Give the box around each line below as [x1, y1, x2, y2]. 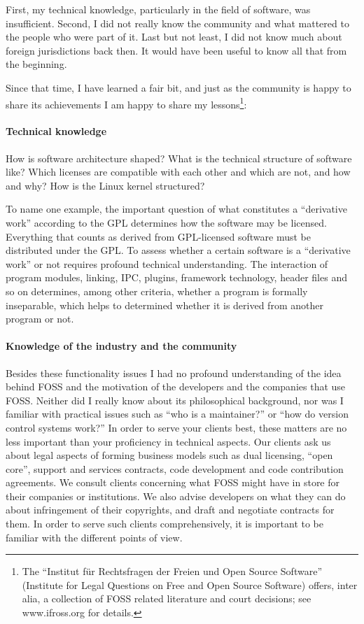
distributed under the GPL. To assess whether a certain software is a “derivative [6, 243, 351, 257]
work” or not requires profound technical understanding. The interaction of [6, 256, 328, 271]
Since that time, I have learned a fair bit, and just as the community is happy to [6, 80, 351, 94]
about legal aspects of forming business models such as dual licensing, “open [6, 448, 333, 462]
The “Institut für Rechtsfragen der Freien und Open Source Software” [22, 564, 322, 579]
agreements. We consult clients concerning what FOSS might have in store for [6, 475, 340, 490]
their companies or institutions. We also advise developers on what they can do [6, 488, 346, 503]
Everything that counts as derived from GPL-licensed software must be [6, 229, 311, 243]
